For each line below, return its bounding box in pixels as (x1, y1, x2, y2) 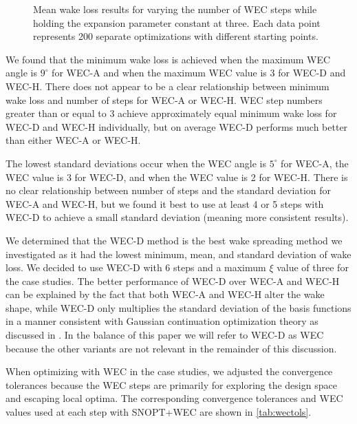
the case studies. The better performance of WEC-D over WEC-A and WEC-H (6, 273, 340, 288)
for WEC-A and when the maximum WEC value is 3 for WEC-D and (52, 65, 346, 80)
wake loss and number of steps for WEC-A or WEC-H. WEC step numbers (6, 92, 323, 107)
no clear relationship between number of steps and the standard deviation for (6, 183, 332, 198)
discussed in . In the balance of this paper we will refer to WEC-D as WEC (6, 328, 324, 342)
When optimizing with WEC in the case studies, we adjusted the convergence (6, 364, 333, 379)
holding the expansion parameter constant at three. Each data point (33, 15, 321, 30)
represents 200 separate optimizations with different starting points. (33, 29, 318, 43)
